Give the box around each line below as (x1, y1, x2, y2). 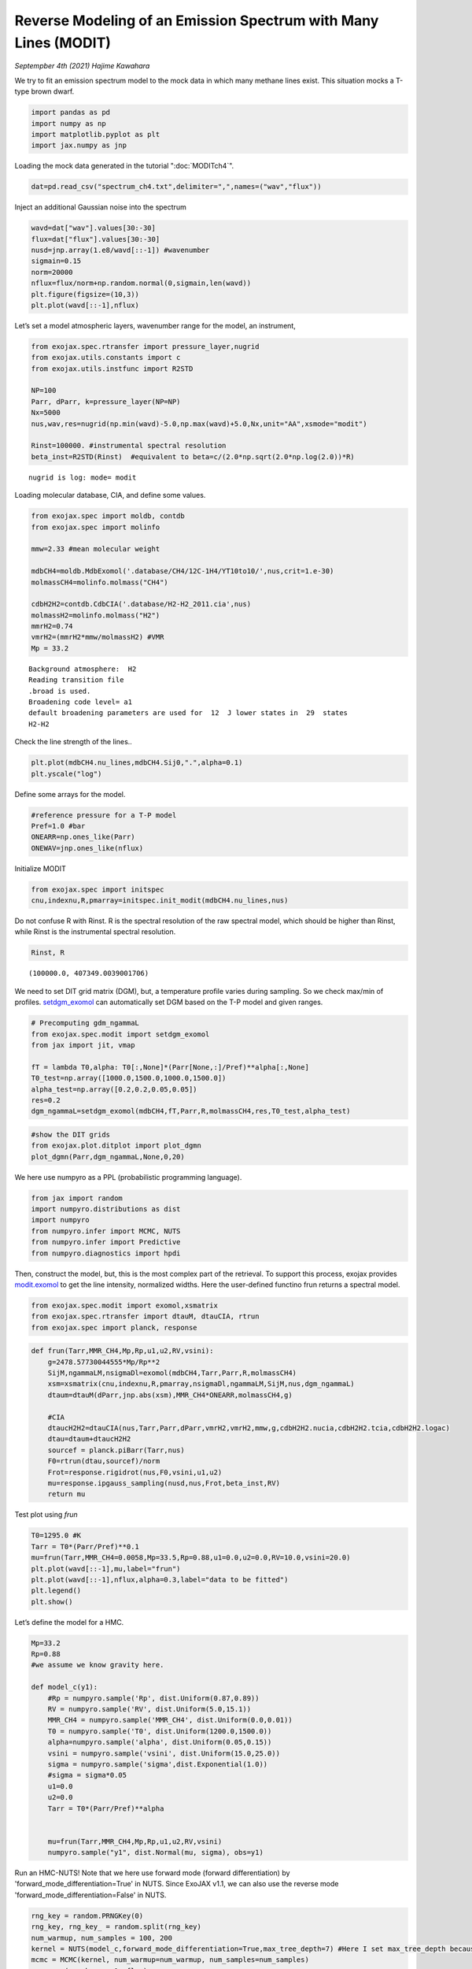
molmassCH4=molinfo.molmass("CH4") (31, 577, 168, 587)
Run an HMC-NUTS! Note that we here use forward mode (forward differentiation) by (14, 1868, 290, 1878)
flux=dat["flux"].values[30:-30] (31, 235, 160, 243)
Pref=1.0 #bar (31, 821, 86, 830)
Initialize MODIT (14, 863, 66, 873)
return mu (47, 1489, 86, 1499)
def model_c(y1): (31, 1682, 98, 1692)
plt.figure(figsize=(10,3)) (31, 290, 139, 299)
